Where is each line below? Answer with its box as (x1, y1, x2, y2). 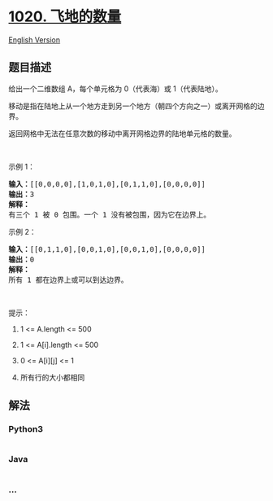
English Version (8, 34, 61, 45)
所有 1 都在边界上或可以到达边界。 (8, 275, 128, 284)
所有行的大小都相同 (19, 372, 85, 382)
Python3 (8, 424, 43, 435)
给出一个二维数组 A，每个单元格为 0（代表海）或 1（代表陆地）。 (8, 83, 223, 94)
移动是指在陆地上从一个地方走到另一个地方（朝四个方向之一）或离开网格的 (8, 101, 258, 111)
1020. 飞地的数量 (8, 7, 122, 26)
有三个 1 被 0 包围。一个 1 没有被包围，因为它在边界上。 (8, 209, 211, 219)
